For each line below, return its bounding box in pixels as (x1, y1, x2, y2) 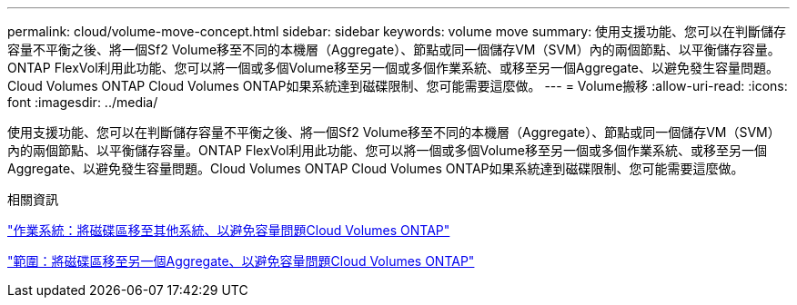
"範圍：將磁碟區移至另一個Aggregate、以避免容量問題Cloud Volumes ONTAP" (7, 253, 475, 269)
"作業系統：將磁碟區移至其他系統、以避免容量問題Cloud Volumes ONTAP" (7, 222, 450, 238)
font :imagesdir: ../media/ (7, 94, 158, 110)
